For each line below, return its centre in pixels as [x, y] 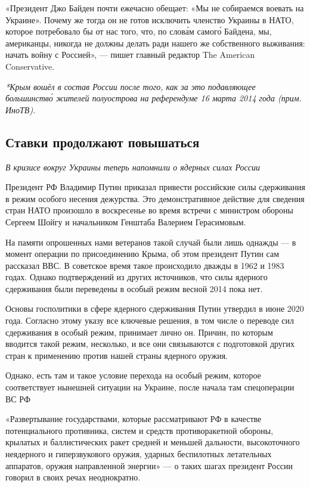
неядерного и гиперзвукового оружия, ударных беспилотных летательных [139, 454]
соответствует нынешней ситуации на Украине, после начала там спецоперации [150, 387]
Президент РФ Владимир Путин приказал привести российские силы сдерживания [155, 187]
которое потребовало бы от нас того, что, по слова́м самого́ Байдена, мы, [139, 31]
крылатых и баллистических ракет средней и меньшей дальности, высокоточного [153, 442]
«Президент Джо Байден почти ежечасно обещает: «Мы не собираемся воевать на [155, 8]
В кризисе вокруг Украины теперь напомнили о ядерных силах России [133, 167]
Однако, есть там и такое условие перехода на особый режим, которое [133, 375]
